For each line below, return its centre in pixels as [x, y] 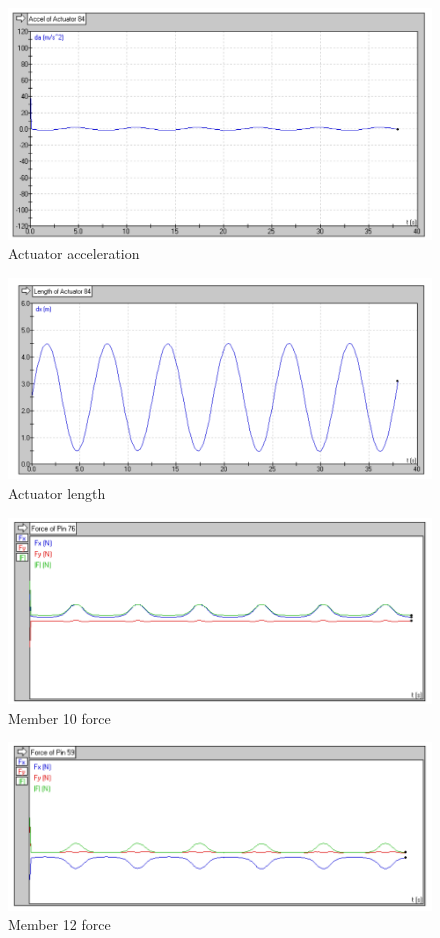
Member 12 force [59, 924]
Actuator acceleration [74, 253]
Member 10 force [59, 717]
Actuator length [57, 492]
